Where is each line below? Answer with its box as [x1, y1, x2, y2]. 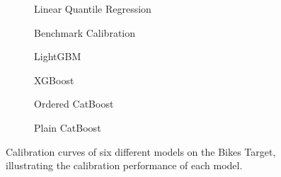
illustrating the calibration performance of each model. [6, 158, 243, 173]
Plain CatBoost [34, 120, 101, 135]
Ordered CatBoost [34, 96, 114, 111]
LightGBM [34, 49, 81, 64]
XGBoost [34, 72, 74, 87]
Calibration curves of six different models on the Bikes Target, [6, 144, 276, 159]
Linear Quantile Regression [34, 1, 151, 16]
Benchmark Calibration [34, 25, 136, 40]
